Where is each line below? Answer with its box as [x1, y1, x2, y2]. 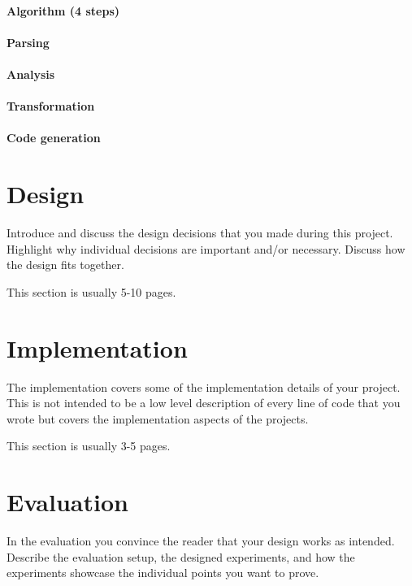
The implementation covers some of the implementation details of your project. [7, 378, 401, 395]
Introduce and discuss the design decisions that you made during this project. [7, 224, 393, 241]
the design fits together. [7, 256, 124, 273]
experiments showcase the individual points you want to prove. [7, 564, 319, 581]
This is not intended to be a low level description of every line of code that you [7, 394, 401, 411]
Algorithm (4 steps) [7, 2, 120, 19]
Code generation [7, 129, 101, 146]
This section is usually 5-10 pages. [7, 283, 176, 300]
